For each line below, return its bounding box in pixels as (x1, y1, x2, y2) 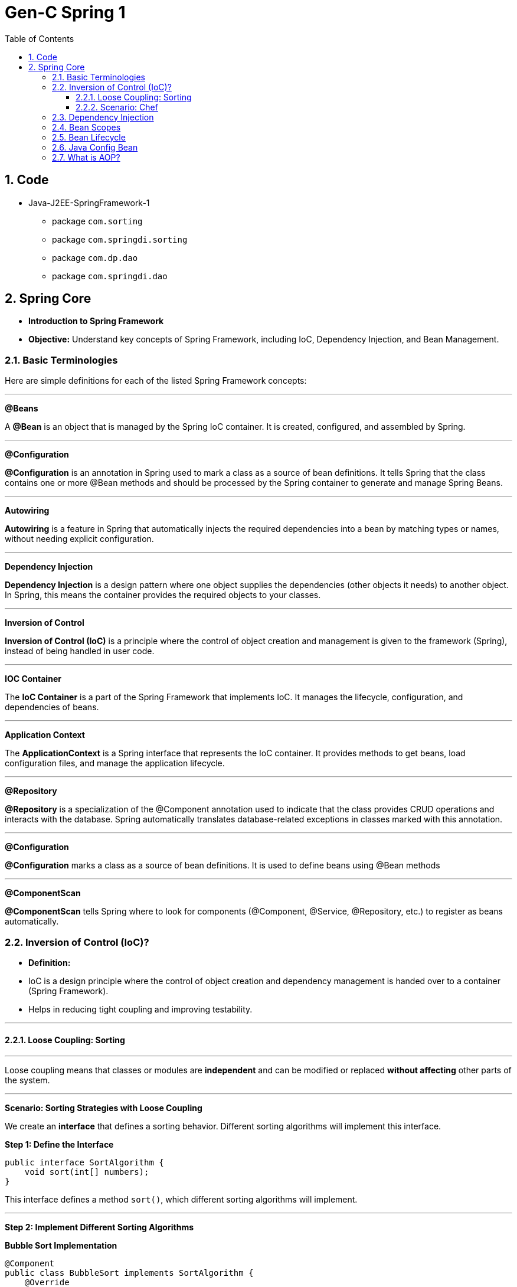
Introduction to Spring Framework (28, 316, 164, 326)
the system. (5, 1075, 50, 1086)
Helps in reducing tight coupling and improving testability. (28, 1004, 253, 1014)
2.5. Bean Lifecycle (52, 132, 126, 142)
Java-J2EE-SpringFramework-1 (28, 197, 150, 208)
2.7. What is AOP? (52, 152, 120, 162)
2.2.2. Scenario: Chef (76, 102, 158, 112)
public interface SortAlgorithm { (5, 1158, 164, 1168)
